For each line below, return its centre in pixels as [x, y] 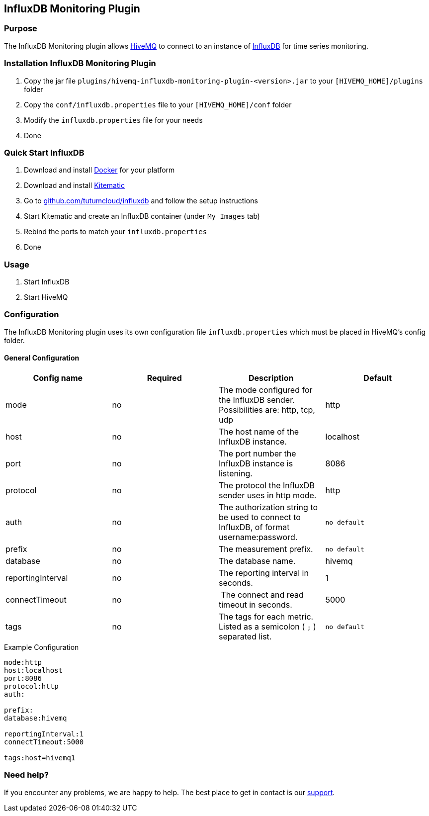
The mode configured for [266, 390]
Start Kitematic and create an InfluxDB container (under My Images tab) [142, 216]
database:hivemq [36, 718]
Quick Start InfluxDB [44, 152]
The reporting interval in [264, 573]
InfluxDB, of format [254, 527]
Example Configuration [42, 647]
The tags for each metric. [266, 617]
